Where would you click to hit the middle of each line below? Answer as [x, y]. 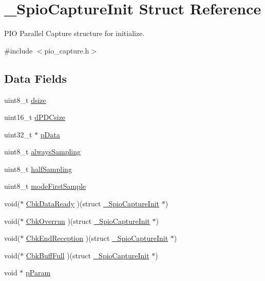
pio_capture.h [67, 50]
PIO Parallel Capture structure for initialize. [74, 33]
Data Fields [36, 78]
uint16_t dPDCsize [35, 117]
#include [18, 50]
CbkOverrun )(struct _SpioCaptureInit [88, 221]
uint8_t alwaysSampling [43, 152]
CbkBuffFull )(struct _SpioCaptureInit [88, 255]
